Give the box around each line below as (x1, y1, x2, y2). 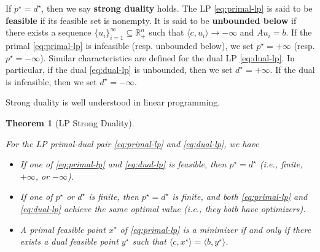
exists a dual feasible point (20, 235, 119, 248)
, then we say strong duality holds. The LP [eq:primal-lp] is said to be (41, 2, 313, 14)
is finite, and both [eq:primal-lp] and (172, 190, 308, 203)
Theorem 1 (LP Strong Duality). (6, 116, 135, 129)
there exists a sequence (6, 26, 92, 39)
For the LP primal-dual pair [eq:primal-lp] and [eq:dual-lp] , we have (6, 137, 259, 150)
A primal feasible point (20, 223, 106, 235)
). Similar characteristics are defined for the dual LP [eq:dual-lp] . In (40, 51, 295, 64)
